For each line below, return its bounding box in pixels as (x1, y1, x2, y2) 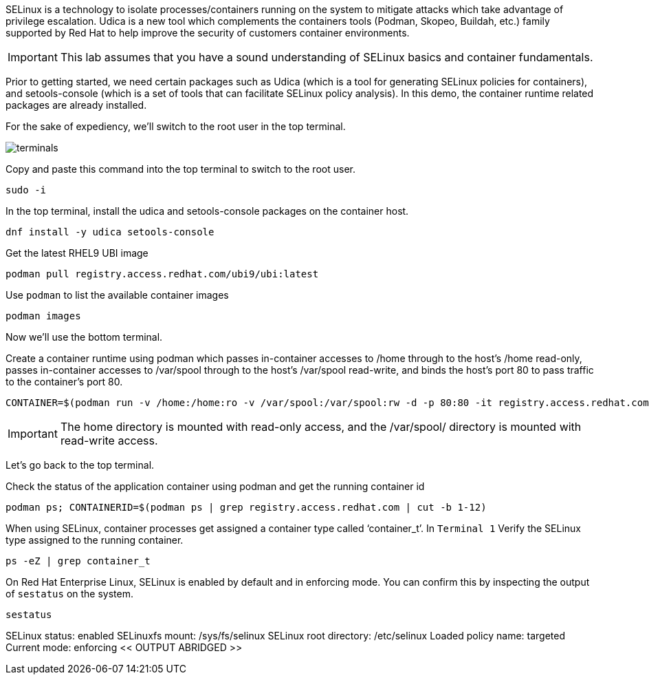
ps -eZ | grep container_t (5, 555, 151, 566)
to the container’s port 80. (5, 376, 123, 387)
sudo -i (5, 184, 47, 195)
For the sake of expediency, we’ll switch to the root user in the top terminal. (5, 120, 346, 132)
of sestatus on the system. (5, 588, 134, 599)
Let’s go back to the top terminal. (5, 459, 155, 471)
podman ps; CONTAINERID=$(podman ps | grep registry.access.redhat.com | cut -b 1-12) (5, 502, 487, 513)
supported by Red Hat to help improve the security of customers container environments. (5, 27, 410, 39)
